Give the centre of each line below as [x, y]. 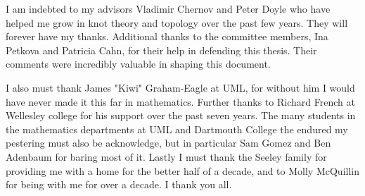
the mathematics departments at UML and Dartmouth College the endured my [177, 129]
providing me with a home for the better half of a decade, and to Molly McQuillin [182, 170]
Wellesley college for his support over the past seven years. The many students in [181, 115]
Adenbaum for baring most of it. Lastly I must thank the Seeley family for [166, 156]
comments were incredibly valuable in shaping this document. [138, 64]
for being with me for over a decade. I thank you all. [119, 184]
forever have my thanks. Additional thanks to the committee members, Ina [167, 36]
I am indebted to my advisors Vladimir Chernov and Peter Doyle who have [168, 8]
